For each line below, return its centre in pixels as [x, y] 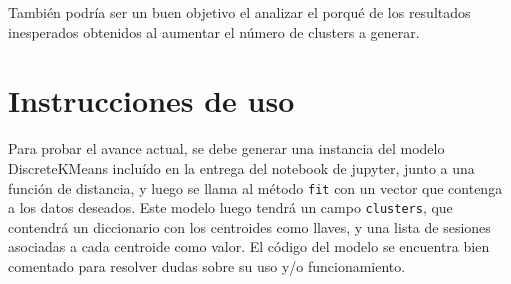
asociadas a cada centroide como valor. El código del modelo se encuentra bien [249, 246]
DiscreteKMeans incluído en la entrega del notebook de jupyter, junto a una [241, 167]
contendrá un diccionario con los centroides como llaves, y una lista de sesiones [249, 226]
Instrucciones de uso [151, 100]
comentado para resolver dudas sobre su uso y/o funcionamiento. [207, 266]
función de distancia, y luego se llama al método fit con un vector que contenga [255, 187]
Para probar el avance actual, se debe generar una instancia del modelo [226, 148]
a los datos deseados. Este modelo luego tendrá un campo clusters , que [230, 207]
